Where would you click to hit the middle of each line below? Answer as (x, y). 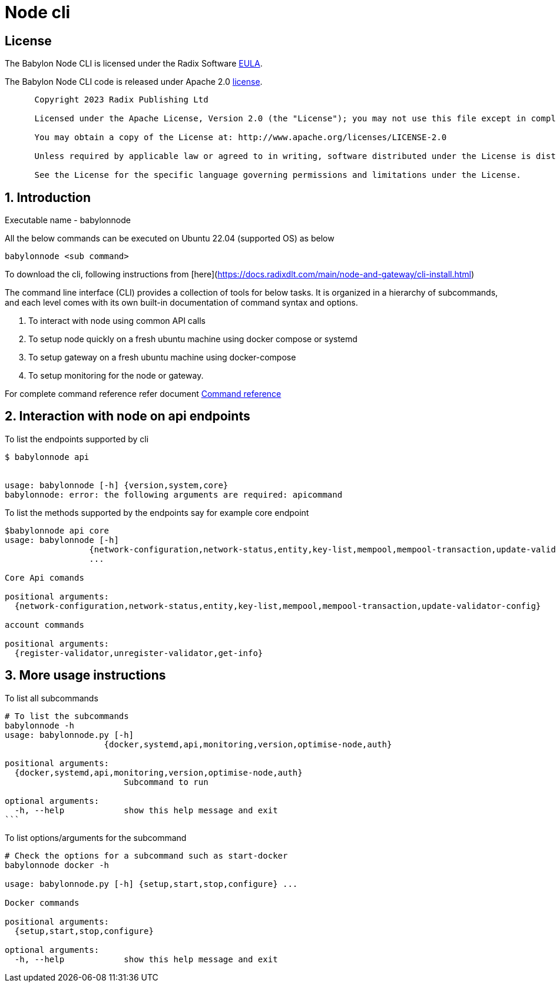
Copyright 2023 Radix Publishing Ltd (121, 100)
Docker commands (42, 902)
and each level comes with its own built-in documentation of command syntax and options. (181, 303)
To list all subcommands (52, 698)
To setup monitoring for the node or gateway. (116, 376)
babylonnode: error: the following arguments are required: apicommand (174, 494)
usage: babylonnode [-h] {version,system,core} (117, 485)
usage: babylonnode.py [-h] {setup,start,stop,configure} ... (151, 884)
